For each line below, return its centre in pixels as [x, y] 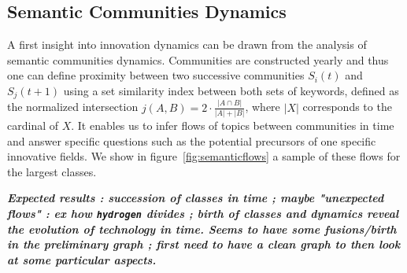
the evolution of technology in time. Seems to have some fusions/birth [202, 229]
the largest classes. [52, 171]
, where [263, 107]
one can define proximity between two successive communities [156, 75]
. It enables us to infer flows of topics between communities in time [233, 125]
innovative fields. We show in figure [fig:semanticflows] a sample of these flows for [204, 156]
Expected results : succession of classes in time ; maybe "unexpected [196, 198]
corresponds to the [347, 107]
